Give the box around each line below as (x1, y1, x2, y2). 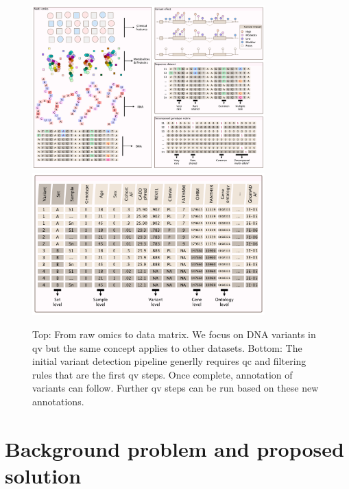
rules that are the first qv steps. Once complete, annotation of (32, 367, 293, 381)
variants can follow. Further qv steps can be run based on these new (32, 381, 319, 395)
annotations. (32, 394, 84, 408)
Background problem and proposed (5, 434, 344, 462)
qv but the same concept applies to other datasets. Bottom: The (32, 340, 302, 355)
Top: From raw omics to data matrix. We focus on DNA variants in (32, 327, 316, 341)
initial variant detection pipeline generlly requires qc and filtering (32, 354, 306, 368)
